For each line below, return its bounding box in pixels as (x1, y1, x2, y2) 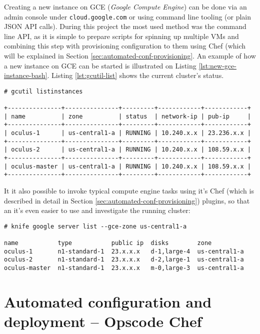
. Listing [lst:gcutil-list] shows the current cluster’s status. (47, 70, 224, 80)
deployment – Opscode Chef (4, 311, 202, 331)
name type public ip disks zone (4, 239, 212, 247)
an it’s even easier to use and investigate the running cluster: (4, 205, 190, 215)
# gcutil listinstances (4, 87, 83, 95)
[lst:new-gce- (198, 60, 236, 70)
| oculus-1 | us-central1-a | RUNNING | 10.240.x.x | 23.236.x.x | (4, 129, 251, 137)
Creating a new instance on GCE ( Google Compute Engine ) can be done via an (4, 1, 247, 11)
